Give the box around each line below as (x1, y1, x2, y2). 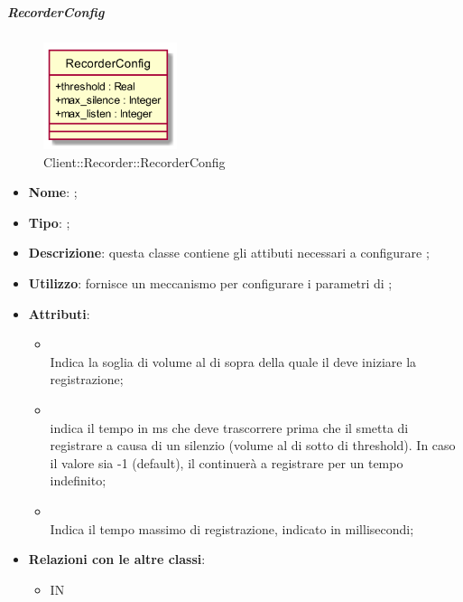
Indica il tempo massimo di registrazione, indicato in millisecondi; (50, 519, 414, 538)
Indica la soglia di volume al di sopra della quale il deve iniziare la (50, 352, 417, 371)
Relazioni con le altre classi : (28, 550, 206, 569)
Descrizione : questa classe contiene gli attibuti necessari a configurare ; (28, 243, 430, 262)
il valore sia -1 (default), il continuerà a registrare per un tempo (50, 453, 403, 472)
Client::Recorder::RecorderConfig (43, 152, 226, 171)
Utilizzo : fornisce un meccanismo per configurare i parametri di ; (28, 274, 393, 293)
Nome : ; (28, 183, 78, 202)
